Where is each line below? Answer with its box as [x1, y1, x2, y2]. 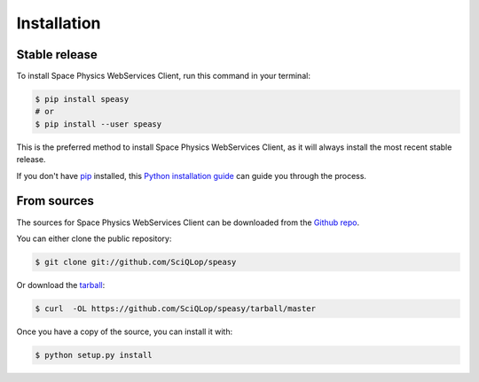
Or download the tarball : [16, 279, 106, 290]
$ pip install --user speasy [35, 119, 162, 129]
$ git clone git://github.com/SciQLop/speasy [35, 257, 237, 267]
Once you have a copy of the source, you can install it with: [16, 326, 233, 337]
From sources [16, 193, 95, 208]
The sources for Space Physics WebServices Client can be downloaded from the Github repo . [16, 217, 359, 228]
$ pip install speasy [35, 94, 130, 105]
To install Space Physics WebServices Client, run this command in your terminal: [16, 71, 310, 82]
